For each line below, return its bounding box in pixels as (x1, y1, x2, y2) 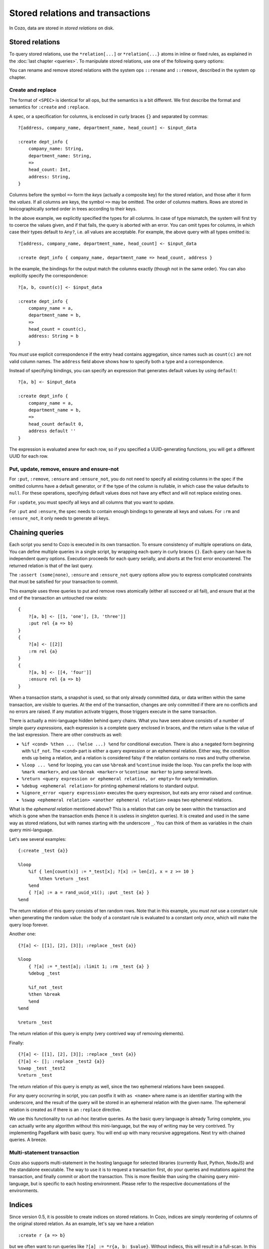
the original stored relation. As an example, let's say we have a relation (9, 1221, 154, 1227)
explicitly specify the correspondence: (9, 273, 88, 279)
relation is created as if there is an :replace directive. (9, 1107, 122, 1113)
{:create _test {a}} (18, 847, 68, 853)
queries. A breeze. (9, 1137, 47, 1143)
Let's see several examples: (9, 836, 67, 842)
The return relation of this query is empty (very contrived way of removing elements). (9, 1031, 184, 1037)
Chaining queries (9, 529, 64, 537)
